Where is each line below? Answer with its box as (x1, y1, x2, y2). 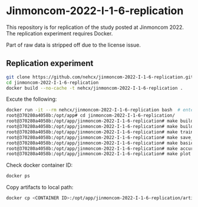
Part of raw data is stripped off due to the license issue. (6, 41, 141, 48)
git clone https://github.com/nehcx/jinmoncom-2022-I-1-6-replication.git (6, 74, 194, 80)
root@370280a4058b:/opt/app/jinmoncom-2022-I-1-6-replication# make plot (6, 151, 192, 157)
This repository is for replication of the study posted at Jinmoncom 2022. (6, 24, 184, 31)
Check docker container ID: (6, 162, 73, 169)
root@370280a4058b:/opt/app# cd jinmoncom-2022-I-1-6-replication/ (6, 113, 176, 119)
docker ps (6, 173, 31, 179)
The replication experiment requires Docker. (6, 29, 113, 37)
